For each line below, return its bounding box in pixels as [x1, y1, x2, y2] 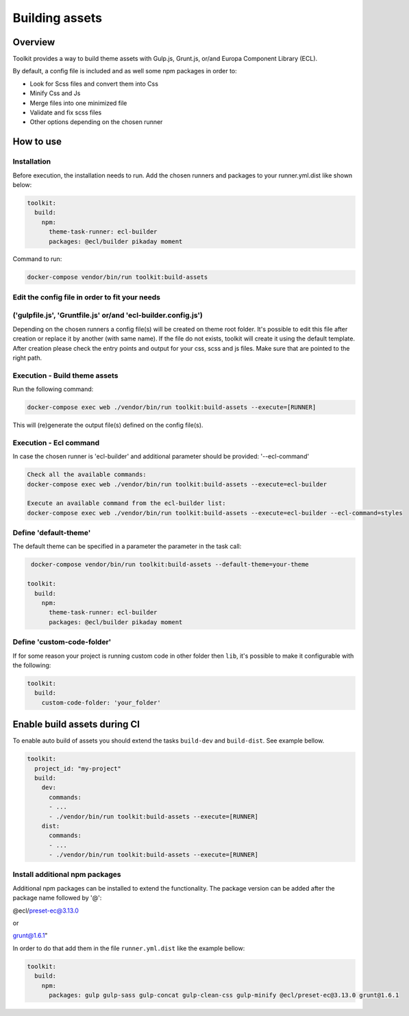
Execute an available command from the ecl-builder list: [27, 499, 226, 507]
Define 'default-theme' [12, 528, 91, 538]
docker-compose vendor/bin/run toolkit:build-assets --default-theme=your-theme [31, 560, 310, 569]
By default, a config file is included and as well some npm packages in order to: [12, 67, 238, 75]
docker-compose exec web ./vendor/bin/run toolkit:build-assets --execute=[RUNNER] [27, 404, 317, 411]
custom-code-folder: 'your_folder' [41, 699, 161, 706]
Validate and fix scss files [29, 108, 102, 116]
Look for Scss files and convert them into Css [29, 79, 159, 88]
